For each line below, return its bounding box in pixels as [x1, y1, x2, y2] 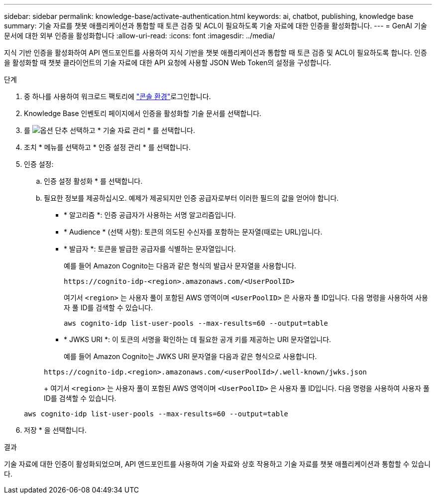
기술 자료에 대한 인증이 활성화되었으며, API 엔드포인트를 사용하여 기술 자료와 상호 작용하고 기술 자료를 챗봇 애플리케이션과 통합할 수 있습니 [4, 460, 431, 468]
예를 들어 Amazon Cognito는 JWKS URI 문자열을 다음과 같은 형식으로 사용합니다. [64, 352, 317, 361]
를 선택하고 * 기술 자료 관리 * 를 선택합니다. [24, 126, 195, 134]
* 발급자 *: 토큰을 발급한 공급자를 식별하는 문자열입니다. [64, 245, 236, 253]
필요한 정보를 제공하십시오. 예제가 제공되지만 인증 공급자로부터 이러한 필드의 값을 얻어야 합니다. [44, 194, 339, 202]
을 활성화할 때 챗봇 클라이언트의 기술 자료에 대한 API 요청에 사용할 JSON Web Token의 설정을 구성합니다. [4, 58, 331, 67]
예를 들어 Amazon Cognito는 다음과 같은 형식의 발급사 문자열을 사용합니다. [64, 261, 297, 270]
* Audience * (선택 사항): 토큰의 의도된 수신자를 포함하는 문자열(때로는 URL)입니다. [64, 228, 323, 236]
